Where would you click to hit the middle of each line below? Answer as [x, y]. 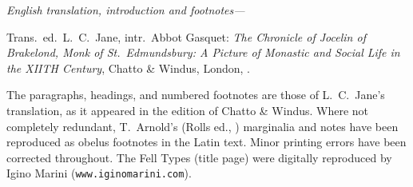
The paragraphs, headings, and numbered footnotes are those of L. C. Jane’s [196, 95]
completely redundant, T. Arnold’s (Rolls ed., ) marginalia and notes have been [203, 126]
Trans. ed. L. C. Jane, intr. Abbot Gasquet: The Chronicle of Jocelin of [186, 36]
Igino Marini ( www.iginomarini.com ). [99, 173]
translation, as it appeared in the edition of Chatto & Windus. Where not [188, 110]
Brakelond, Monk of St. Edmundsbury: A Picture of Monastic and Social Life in [203, 52]
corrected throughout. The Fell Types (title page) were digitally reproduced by [199, 157]
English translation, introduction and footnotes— [126, 10]
